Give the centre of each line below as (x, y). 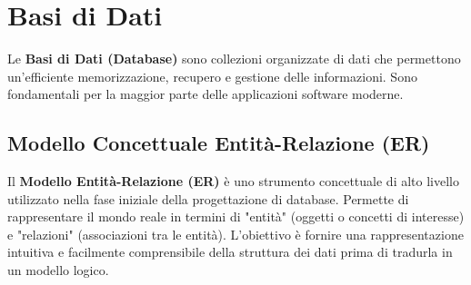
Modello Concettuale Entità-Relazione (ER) (219, 143)
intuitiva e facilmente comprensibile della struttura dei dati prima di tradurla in (230, 252)
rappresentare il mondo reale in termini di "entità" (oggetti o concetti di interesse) (236, 216)
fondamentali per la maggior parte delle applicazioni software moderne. (205, 94)
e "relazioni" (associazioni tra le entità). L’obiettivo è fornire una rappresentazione (235, 234)
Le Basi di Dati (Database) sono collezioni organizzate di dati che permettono (234, 59)
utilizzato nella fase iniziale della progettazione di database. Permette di (208, 198)
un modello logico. (58, 270)
